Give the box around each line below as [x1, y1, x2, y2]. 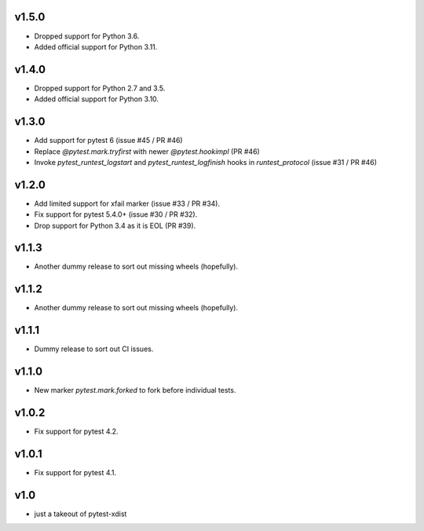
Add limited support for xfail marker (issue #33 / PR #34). [34, 199, 221, 208]
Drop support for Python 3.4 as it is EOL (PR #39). [34, 221, 196, 230]
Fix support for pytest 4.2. [34, 427, 119, 436]
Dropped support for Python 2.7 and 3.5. [34, 83, 166, 93]
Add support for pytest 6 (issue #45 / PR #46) [34, 136, 184, 145]
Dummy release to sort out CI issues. [34, 344, 154, 353]
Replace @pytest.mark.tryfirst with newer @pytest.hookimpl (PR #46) [34, 146, 261, 156]
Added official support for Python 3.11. [34, 42, 158, 51]
